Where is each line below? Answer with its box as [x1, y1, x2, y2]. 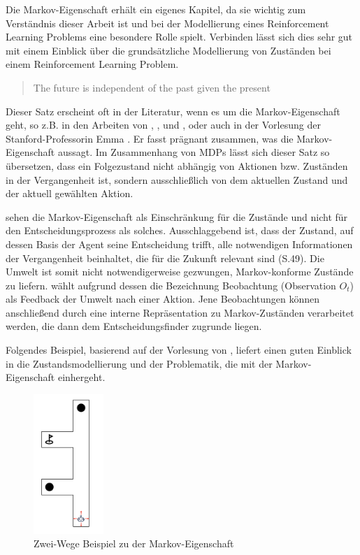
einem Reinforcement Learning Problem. [6, 57, 179, 71]
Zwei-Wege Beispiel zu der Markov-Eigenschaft [34, 536, 234, 551]
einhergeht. [57, 370, 106, 384]
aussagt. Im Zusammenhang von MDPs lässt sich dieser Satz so [57, 145, 330, 159]
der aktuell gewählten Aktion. [6, 186, 134, 201]
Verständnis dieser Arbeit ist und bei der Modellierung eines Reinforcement [6, 15, 329, 30]
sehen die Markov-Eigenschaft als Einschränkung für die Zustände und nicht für [6, 209, 348, 224]
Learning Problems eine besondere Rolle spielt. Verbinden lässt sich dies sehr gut [6, 29, 353, 44]
